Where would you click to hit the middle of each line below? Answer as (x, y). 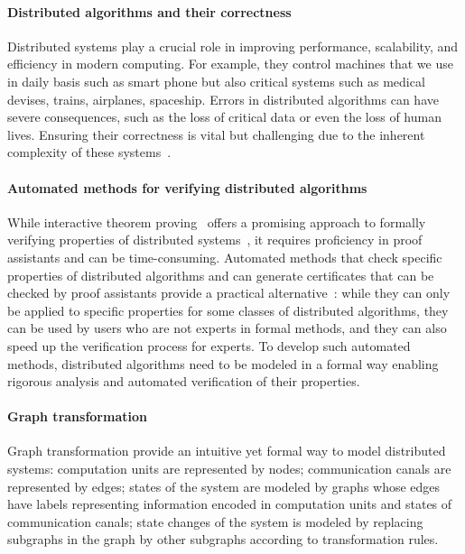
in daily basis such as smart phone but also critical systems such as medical (216, 81)
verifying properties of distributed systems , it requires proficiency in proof (215, 240)
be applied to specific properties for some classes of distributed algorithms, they (228, 310)
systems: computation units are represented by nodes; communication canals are (229, 469)
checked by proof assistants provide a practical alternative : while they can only (229, 293)
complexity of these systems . (89, 152)
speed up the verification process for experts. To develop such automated (209, 345)
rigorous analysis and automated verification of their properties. (184, 381)
